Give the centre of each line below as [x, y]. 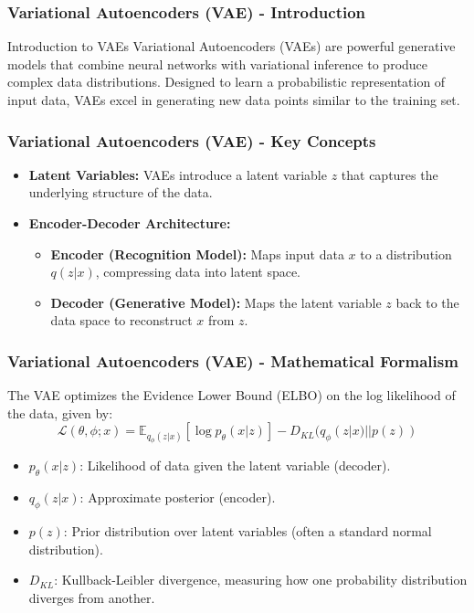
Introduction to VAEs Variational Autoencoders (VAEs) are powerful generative [232, 46]
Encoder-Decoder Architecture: [130, 223]
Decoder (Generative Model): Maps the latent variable [216, 302]
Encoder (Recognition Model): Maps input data [197, 254]
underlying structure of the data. [121, 192]
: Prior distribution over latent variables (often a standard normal [248, 531]
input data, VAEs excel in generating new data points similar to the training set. [234, 100]
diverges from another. [92, 597]
